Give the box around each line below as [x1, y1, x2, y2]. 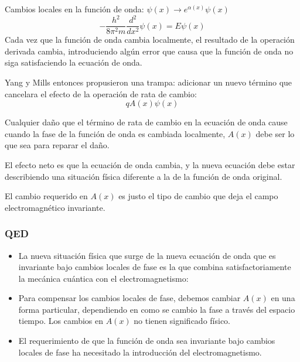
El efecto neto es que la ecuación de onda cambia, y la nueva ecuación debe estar [5, 158, 295, 170]
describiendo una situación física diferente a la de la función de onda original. [5, 170, 282, 182]
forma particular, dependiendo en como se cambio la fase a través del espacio [18, 303, 295, 315]
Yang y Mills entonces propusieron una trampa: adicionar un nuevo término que [5, 76, 292, 88]
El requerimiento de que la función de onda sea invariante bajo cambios [18, 334, 275, 347]
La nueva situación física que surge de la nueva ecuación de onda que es [18, 249, 276, 261]
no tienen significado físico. [134, 315, 231, 327]
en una [271, 292, 295, 304]
